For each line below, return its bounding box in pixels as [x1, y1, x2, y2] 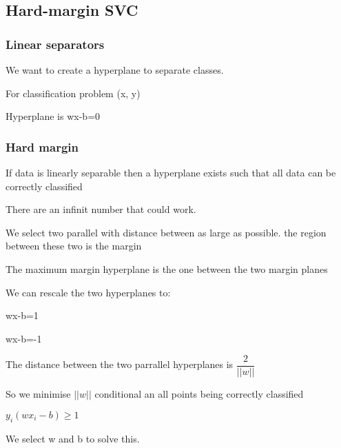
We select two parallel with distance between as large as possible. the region [6, 225, 327, 239]
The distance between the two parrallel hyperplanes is [6, 357, 234, 371]
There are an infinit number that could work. [6, 202, 196, 216]
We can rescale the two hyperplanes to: [6, 285, 171, 299]
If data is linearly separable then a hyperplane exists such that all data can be [6, 165, 336, 179]
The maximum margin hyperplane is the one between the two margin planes [6, 261, 328, 276]
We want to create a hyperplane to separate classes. [6, 63, 224, 77]
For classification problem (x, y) [6, 85, 141, 100]
